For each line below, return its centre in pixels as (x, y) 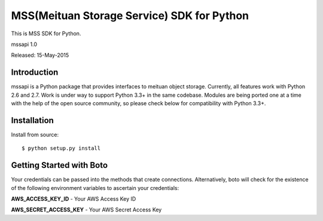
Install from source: (35, 134)
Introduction (35, 73)
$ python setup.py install (61, 148)
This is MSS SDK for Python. (46, 33)
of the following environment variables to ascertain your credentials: (95, 188)
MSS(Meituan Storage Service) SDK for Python (130, 16)
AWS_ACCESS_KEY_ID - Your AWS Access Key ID (74, 199)
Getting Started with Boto (59, 165)
